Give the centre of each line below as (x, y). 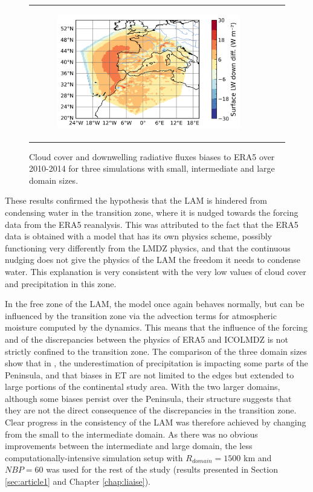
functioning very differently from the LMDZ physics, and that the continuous (148, 248)
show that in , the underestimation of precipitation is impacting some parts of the (156, 363)
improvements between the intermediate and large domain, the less (129, 446)
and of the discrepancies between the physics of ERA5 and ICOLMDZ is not (147, 339)
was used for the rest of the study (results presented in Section (162, 469)
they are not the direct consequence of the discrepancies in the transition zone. (151, 410)
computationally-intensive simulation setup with (94, 457)
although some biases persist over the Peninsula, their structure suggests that (148, 398)
